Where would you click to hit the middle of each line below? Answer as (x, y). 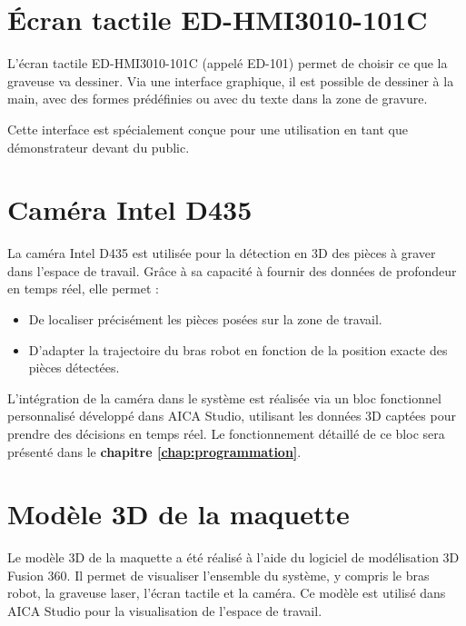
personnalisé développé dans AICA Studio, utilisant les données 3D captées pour (232, 416)
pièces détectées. (74, 368)
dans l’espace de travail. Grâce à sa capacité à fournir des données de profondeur (232, 270)
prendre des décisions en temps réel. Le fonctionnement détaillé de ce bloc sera (226, 433)
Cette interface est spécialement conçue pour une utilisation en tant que (208, 129)
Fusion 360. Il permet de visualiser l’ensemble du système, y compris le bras (218, 575)
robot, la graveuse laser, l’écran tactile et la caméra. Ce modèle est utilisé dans (227, 593)
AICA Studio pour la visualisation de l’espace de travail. (165, 611)
